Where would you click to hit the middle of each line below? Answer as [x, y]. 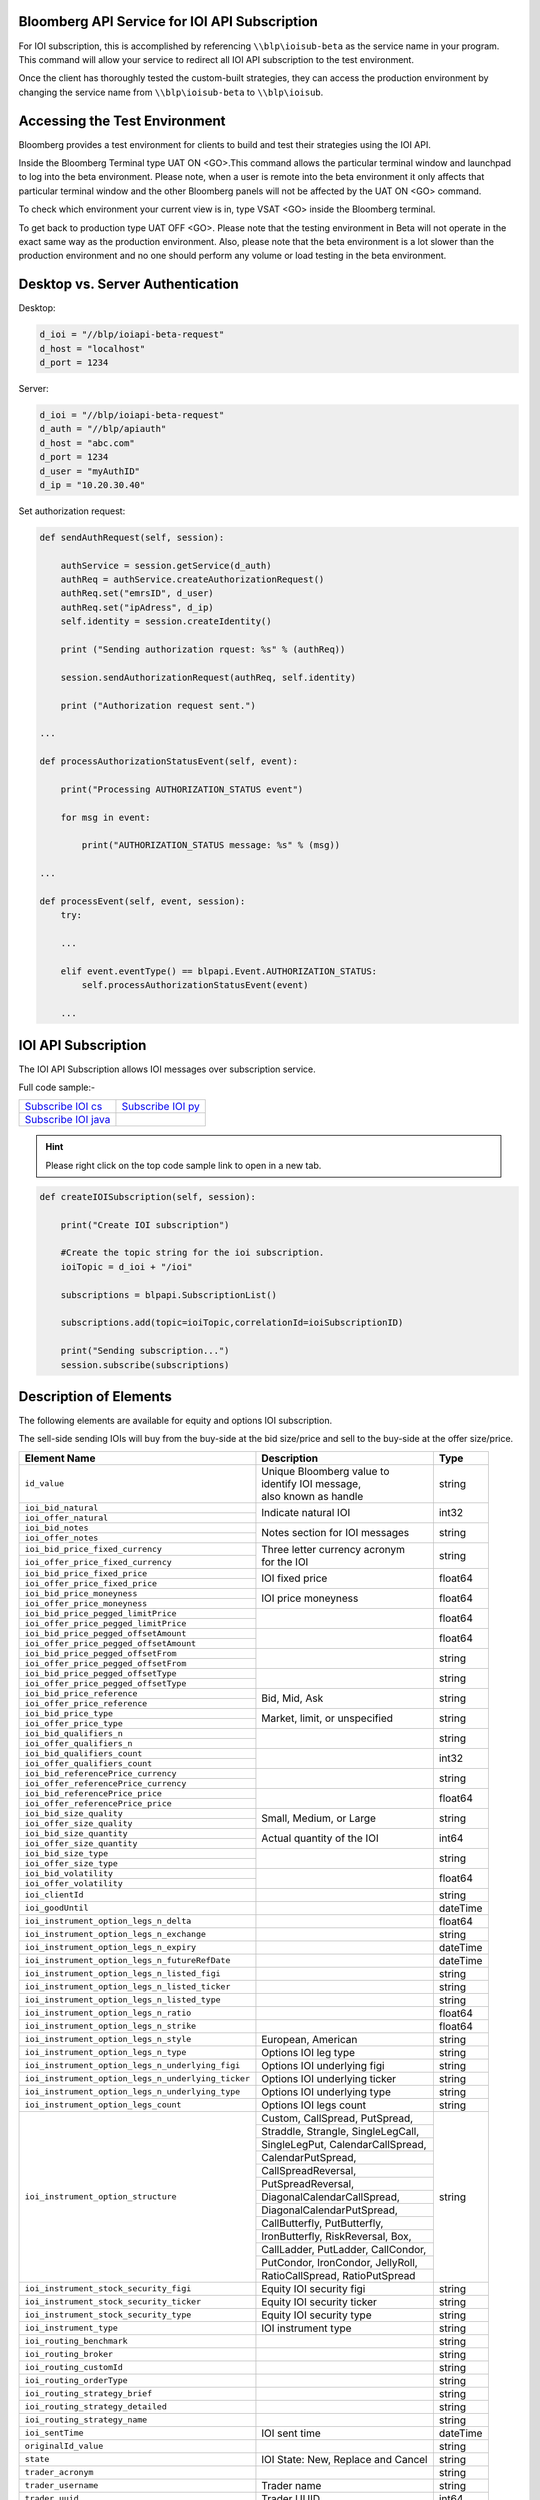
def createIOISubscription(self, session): [148, 1196]
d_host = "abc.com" [87, 443]
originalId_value [64, 2446]
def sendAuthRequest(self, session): [132, 537]
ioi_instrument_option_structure [100, 2196]
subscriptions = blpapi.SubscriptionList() [168, 1294]
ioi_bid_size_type [66, 1853]
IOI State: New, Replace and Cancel [344, 2459]
